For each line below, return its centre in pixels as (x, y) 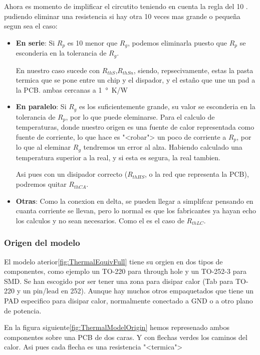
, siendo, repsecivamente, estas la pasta (193, 70)
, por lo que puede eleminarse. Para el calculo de (140, 116)
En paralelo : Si (41, 106)
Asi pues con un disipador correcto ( (72, 174)
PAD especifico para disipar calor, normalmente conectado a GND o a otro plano (128, 301)
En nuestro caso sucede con (58, 70)
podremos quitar (41, 184)
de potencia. (23, 310)
